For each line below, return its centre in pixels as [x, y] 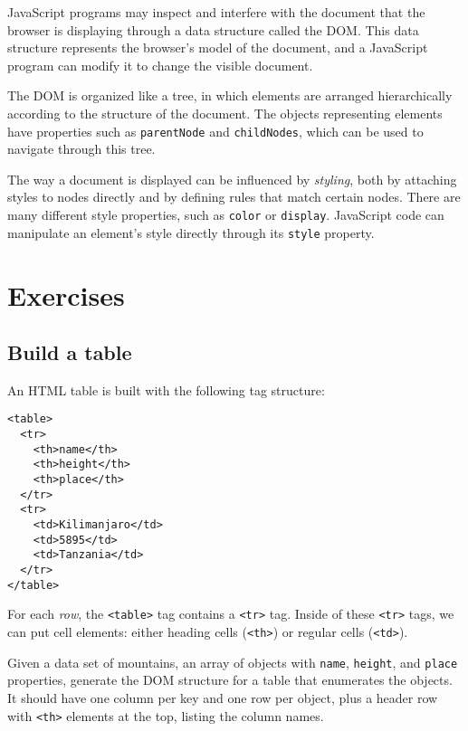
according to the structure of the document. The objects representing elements [225, 113]
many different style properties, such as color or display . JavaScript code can [226, 214]
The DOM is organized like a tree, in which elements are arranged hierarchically [230, 95]
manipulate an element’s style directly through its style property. [191, 232]
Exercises [66, 294]
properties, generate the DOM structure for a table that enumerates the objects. [230, 680]
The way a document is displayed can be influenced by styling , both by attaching [232, 179]
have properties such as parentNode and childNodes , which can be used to [215, 131]
